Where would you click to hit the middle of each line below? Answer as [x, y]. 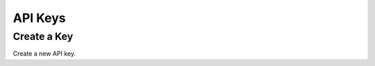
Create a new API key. [44, 54]
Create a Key [43, 36]
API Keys [39, 18]
